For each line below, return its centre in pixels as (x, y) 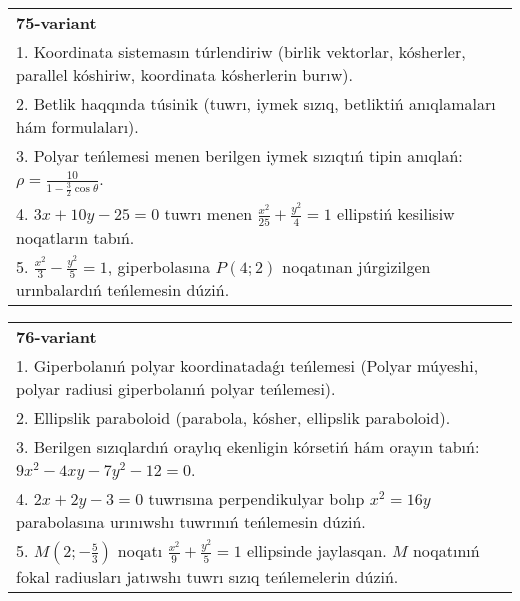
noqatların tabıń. (75, 237)
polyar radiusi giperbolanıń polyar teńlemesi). (176, 389)
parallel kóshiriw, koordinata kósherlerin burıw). (184, 74)
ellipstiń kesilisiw (396, 214)
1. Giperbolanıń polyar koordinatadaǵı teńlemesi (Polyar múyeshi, (247, 366)
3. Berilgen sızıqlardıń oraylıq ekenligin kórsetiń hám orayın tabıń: (248, 447)
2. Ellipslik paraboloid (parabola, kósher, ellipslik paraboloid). (233, 418)
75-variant (56, 22)
